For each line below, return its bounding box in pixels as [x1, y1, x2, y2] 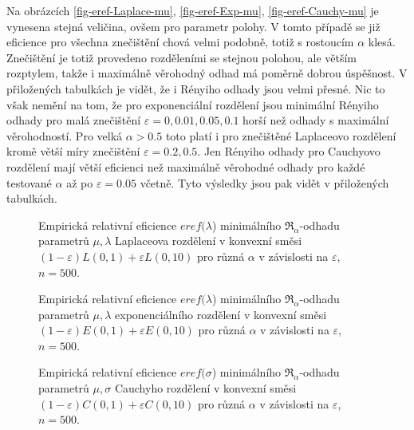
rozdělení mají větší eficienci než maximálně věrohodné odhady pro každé [6, 158, 365, 175]
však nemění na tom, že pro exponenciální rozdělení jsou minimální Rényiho [6, 96, 379, 112]
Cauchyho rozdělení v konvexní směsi [114, 380, 297, 396]
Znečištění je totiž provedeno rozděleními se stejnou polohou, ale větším [6, 49, 357, 65]
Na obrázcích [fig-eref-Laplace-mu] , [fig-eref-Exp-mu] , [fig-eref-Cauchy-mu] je [6, 2, 379, 18]
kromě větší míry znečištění [6, 143, 140, 160]
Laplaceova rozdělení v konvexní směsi [115, 232, 302, 249]
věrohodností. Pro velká [6, 127, 123, 144]
